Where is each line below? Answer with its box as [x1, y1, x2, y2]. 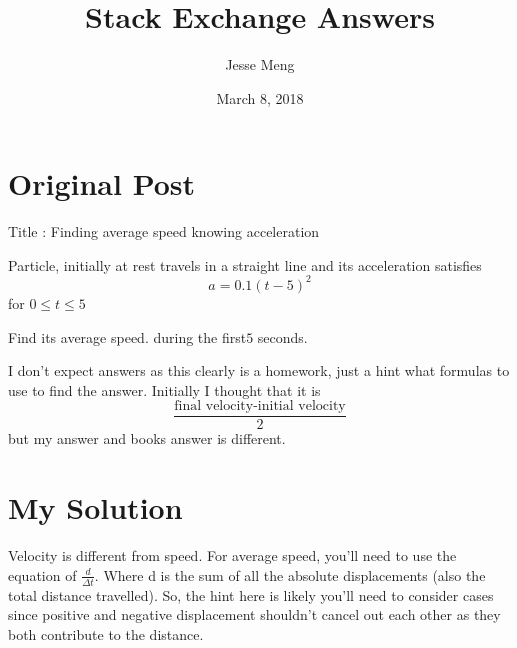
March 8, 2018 [216, 87, 304, 108]
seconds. [257, 326, 308, 347]
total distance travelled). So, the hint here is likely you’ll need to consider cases [8, 584, 494, 605]
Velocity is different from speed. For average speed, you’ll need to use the [8, 545, 457, 566]
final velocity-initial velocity [174, 399, 346, 414]
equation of [8, 564, 77, 585]
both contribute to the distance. [8, 623, 204, 644]
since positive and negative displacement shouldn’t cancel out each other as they [8, 604, 501, 625]
